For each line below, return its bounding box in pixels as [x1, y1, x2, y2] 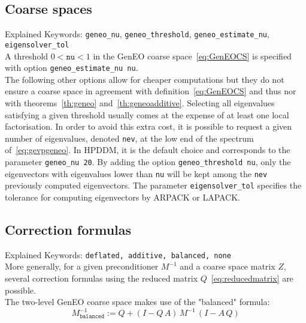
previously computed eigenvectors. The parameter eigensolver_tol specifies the [5, 179, 302, 192]
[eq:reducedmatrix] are [211, 272, 293, 284]
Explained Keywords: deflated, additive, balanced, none [5, 248, 231, 261]
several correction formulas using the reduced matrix [5, 272, 198, 284]
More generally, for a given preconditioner [5, 260, 159, 273]
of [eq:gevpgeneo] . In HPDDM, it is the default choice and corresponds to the [5, 143, 290, 156]
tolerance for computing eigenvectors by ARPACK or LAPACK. [5, 190, 241, 203]
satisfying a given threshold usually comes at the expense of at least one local [5, 108, 289, 121]
